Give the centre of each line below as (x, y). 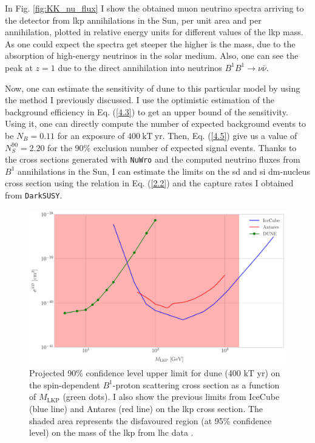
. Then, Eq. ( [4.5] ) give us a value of (230, 135)
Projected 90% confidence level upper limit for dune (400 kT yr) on (155, 373)
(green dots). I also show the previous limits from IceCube (171, 397)
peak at (19, 67)
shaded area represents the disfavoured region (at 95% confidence (151, 420)
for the (60, 147)
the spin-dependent (65, 384)
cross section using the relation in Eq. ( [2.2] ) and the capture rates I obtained (149, 183)
